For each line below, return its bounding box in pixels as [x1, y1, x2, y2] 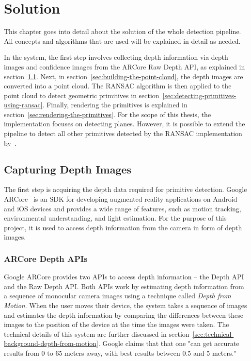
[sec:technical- [192, 328, 234, 339]
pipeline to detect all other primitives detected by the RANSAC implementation [4, 128, 242, 138]
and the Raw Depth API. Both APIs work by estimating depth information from [4, 281, 244, 291]
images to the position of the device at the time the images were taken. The [4, 319, 229, 329]
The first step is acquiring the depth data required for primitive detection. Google [4, 184, 247, 194]
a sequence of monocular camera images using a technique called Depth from [4, 291, 231, 301]
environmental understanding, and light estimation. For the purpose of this [4, 213, 227, 223]
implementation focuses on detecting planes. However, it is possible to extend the [4, 119, 245, 129]
